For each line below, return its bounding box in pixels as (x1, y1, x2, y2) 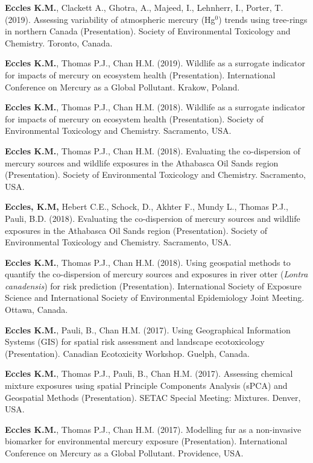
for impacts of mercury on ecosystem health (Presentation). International (5, 68, 276, 81)
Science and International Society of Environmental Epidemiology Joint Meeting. (5, 291, 305, 304)
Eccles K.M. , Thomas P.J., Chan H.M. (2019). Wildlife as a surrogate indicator (5, 57, 305, 69)
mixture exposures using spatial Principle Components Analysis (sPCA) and (5, 379, 288, 392)
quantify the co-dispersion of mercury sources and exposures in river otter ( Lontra (5, 268, 308, 280)
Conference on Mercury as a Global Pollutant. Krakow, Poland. (5, 80, 240, 93)
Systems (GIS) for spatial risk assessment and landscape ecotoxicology (5, 335, 265, 348)
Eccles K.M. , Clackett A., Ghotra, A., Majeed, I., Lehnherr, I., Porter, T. (5, 1, 283, 13)
